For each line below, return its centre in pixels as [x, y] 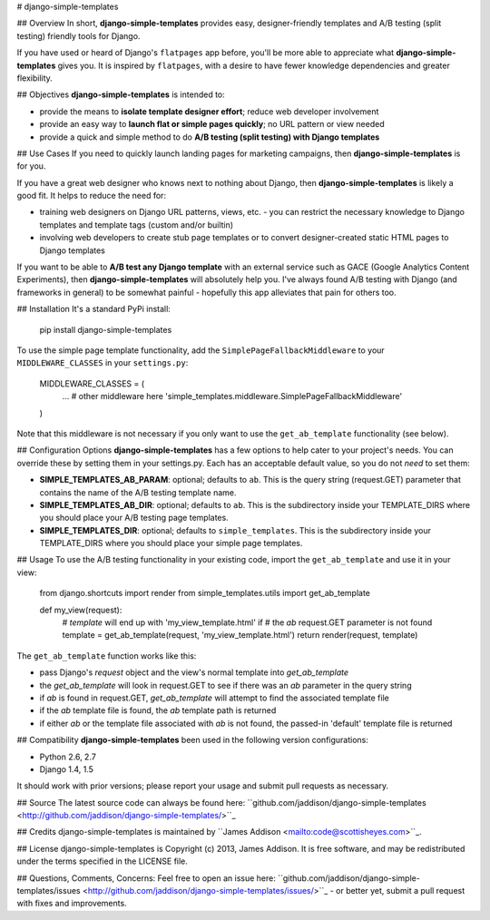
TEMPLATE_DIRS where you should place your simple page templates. [171, 543]
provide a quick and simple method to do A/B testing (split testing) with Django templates [210, 137]
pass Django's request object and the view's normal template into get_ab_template [194, 672]
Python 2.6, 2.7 [68, 757]
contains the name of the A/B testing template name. [138, 492]
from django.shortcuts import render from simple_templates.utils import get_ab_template [205, 593]
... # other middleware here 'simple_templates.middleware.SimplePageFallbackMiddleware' [232, 396]
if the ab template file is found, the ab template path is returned [158, 710]
